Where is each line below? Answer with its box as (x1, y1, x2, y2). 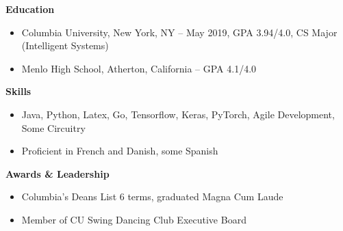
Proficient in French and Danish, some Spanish (21, 144, 218, 158)
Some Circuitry (21, 120, 86, 135)
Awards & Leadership (5, 166, 110, 180)
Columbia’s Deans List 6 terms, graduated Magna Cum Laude (21, 189, 283, 204)
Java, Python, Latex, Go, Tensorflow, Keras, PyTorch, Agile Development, (21, 107, 335, 121)
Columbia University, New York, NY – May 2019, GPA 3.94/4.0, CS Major (21, 25, 338, 39)
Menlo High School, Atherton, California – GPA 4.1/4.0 (21, 61, 257, 75)
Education (5, 2, 55, 16)
